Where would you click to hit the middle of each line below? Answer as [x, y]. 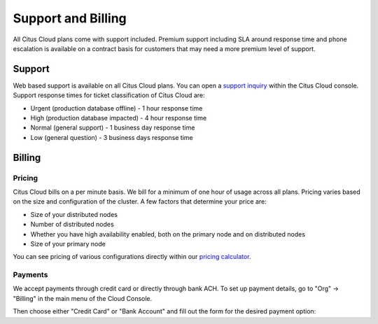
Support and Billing [70, 18]
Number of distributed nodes [72, 225]
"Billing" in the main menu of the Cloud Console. [83, 298]
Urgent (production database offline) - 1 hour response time [117, 108]
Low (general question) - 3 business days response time [112, 137]
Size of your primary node [68, 244]
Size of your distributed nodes [74, 214]
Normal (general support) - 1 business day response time [113, 128]
